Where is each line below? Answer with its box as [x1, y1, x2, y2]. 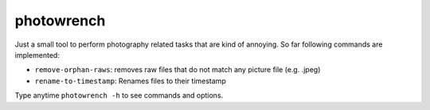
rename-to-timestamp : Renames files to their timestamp [34, 76, 226, 85]
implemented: [14, 50, 60, 59]
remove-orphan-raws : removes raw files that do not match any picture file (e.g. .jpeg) [34, 65, 321, 74]
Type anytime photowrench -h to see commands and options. [14, 91, 224, 101]
